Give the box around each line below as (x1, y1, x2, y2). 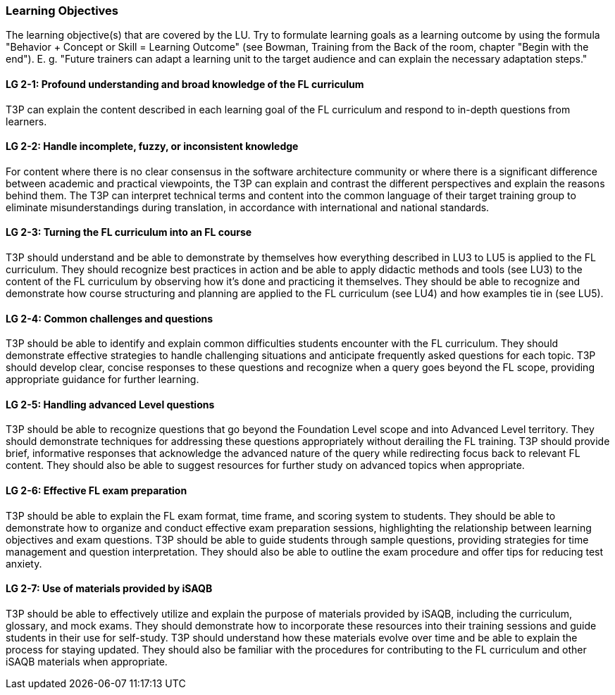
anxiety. (6, 557, 42, 570)
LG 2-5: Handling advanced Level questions (6, 398, 215, 411)
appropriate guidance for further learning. (6, 373, 199, 386)
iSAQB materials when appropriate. (6, 655, 168, 668)
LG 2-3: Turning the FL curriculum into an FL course (6, 226, 252, 239)
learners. (6, 115, 47, 127)
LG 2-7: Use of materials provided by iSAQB (6, 582, 213, 595)
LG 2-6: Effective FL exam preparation (6, 484, 187, 497)
